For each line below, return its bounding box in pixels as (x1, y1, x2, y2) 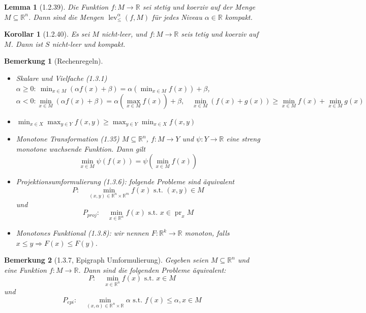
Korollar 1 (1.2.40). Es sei (4, 29, 90, 39)
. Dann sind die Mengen (28, 11, 104, 22)
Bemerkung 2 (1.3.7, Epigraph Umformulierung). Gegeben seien (4, 254, 208, 265)
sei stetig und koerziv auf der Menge (142, 2, 255, 12)
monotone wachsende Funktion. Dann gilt (16, 143, 145, 154)
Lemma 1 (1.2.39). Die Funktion (4, 2, 109, 12)
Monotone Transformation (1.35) (16, 133, 119, 144)
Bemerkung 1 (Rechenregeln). (4, 55, 103, 66)
